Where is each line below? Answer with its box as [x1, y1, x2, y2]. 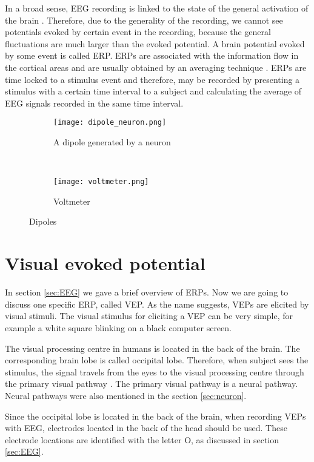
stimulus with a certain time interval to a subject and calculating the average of [5, 85, 302, 97]
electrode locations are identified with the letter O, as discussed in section [5, 433, 279, 446]
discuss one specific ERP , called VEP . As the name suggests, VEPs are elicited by [5, 297, 309, 310]
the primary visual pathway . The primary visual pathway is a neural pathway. [5, 377, 298, 390]
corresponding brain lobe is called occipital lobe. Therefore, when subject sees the [5, 354, 309, 366]
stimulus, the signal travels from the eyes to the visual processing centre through [5, 365, 304, 378]
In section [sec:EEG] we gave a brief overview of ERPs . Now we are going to [5, 286, 289, 299]
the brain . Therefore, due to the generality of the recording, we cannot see [5, 13, 283, 26]
